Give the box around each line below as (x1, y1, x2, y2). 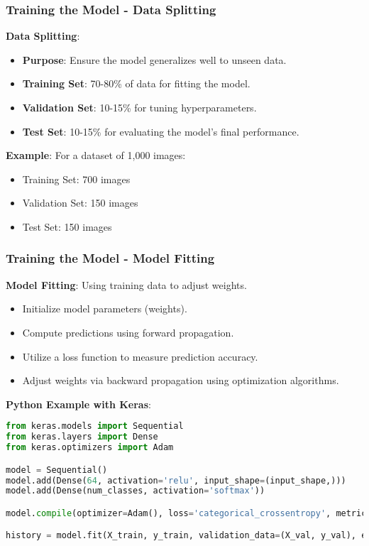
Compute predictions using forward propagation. (22, 324, 234, 339)
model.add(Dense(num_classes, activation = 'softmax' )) (6, 486, 265, 496)
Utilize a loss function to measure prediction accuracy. (22, 349, 258, 364)
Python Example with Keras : (6, 396, 151, 411)
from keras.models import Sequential (6, 421, 184, 432)
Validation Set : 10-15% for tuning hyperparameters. (22, 100, 257, 114)
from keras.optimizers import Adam (6, 442, 174, 453)
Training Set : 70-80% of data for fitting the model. (22, 76, 250, 91)
